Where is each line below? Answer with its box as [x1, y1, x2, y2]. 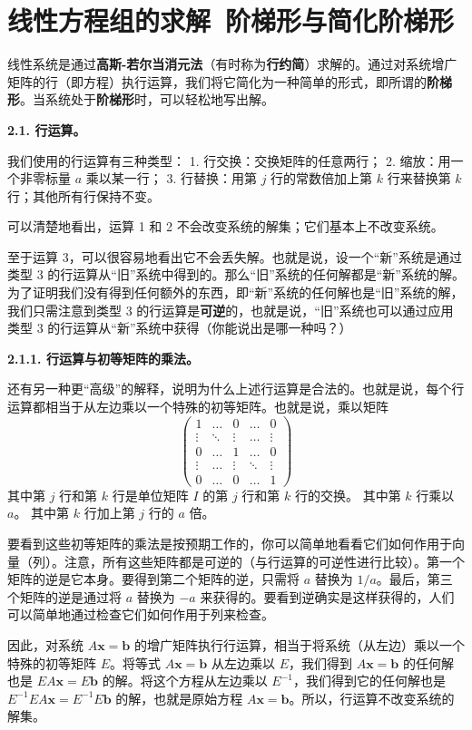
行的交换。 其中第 [294, 485, 401, 504]
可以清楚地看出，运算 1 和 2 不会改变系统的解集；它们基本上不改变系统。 [7, 217, 444, 236]
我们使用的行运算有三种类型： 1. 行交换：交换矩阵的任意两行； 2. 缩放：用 [7, 151, 451, 170]
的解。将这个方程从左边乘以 [102, 671, 268, 690]
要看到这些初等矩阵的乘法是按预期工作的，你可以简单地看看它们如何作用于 [7, 534, 452, 553]
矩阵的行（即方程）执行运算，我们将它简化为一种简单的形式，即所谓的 [7, 72, 427, 91]
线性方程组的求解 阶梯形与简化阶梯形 [7, 2, 455, 39]
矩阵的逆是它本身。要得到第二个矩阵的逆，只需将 [7, 569, 300, 589]
